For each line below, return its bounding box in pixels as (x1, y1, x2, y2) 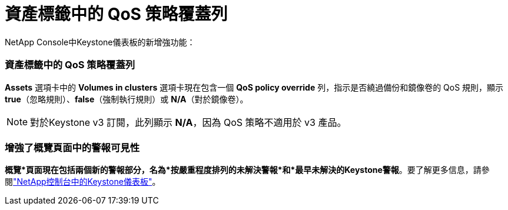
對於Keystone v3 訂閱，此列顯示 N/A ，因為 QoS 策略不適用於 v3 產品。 (30, 116, 347, 128)
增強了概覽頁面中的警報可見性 (5, 141, 140, 154)
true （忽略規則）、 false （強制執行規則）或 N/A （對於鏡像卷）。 (5, 94, 248, 104)
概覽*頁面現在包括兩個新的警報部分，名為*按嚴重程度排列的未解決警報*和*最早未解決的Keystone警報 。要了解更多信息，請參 (5, 165, 490, 175)
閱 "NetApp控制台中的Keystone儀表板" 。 (5, 176, 161, 187)
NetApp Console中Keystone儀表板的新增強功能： (5, 36, 195, 47)
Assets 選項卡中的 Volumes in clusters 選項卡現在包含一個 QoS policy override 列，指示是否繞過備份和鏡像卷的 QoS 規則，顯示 (5, 82, 504, 92)
